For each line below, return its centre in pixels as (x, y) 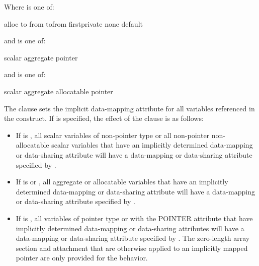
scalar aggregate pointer (41, 57)
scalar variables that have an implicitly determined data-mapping (152, 145)
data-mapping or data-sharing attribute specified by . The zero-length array (133, 238)
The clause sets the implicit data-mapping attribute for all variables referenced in (129, 108)
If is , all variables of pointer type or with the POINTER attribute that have (134, 218)
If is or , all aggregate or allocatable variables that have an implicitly (122, 182)
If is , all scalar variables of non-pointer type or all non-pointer (113, 135)
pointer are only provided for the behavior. (82, 258)
